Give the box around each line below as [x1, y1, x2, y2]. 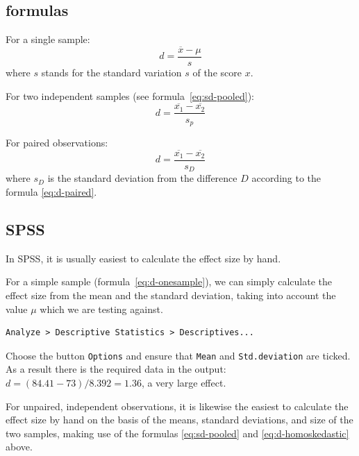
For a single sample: [6, 32, 90, 47]
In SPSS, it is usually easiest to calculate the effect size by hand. [6, 251, 281, 265]
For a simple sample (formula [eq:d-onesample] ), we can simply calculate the [6, 274, 332, 289]
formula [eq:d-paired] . [6, 184, 97, 199]
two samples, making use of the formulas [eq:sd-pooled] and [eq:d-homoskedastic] [6, 425, 349, 440]
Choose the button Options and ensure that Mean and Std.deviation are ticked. [6, 348, 351, 362]
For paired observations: [6, 135, 108, 149]
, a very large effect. [141, 375, 226, 389]
